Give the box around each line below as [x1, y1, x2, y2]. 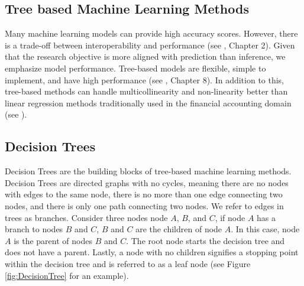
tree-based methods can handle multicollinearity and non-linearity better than [5, 85, 288, 97]
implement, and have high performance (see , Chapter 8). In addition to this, [5, 73, 284, 86]
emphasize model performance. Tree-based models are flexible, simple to [5, 61, 266, 74]
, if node [215, 211, 245, 223]
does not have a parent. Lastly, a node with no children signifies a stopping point [5, 246, 299, 258]
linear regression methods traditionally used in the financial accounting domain [5, 96, 292, 109]
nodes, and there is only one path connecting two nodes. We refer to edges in [5, 199, 284, 212]
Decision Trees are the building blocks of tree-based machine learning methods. [5, 165, 292, 177]
